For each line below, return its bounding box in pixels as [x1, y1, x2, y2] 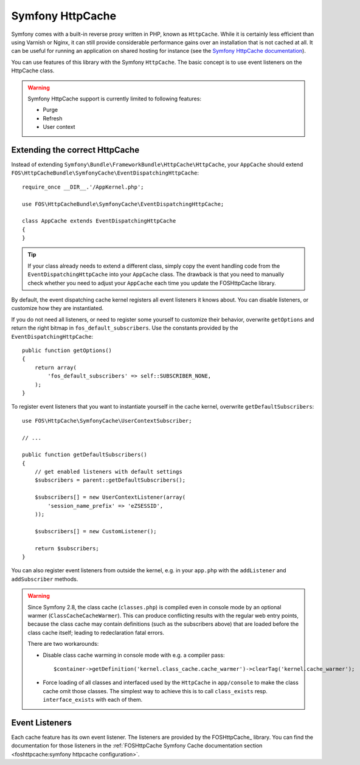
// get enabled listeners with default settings [34, 468, 182, 476]
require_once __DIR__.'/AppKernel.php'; [22, 183, 144, 190]
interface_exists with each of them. [43, 696, 143, 704]
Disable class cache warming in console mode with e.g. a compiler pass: [43, 651, 225, 659]
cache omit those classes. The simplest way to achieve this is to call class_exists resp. [43, 687, 268, 694]
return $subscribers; [34, 545, 100, 552]
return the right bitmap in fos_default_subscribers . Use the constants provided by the [11, 324, 238, 331]
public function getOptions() [22, 347, 112, 354]
